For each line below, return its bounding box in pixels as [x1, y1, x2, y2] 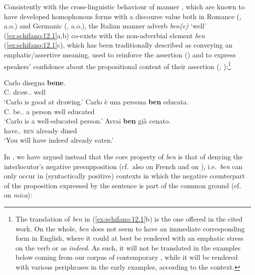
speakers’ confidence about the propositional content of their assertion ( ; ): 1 [4, 59, 231, 71]
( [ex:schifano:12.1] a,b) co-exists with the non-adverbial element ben [4, 30, 205, 40]
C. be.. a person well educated [4, 106, 95, 116]
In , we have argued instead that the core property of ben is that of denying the [4, 151, 243, 161]
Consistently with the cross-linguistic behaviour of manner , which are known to [4, 1, 245, 11]
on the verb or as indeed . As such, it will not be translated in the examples [15, 242, 241, 252]
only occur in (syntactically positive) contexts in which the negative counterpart [4, 171, 245, 181]
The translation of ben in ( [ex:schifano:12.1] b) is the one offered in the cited [15, 213, 243, 224]
